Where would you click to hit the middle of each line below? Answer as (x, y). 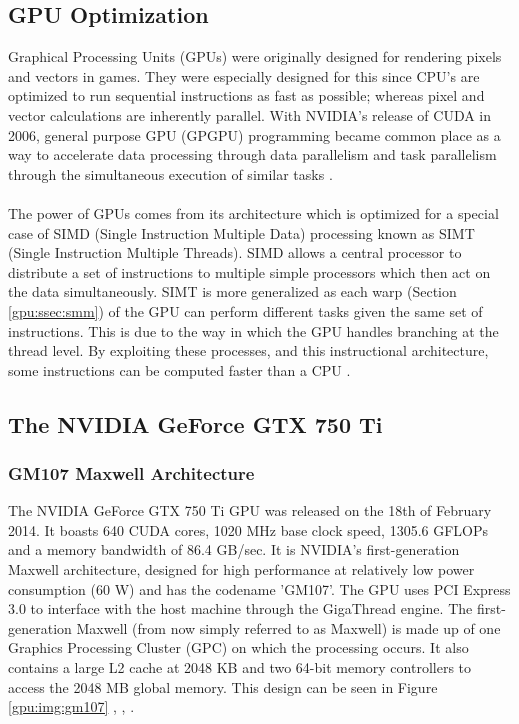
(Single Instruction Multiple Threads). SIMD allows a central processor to (235, 252)
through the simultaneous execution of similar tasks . (170, 173)
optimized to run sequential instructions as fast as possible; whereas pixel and (246, 95)
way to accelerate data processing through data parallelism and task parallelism (252, 154)
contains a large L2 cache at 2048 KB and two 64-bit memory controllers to (240, 667)
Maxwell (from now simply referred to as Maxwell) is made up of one (288, 627)
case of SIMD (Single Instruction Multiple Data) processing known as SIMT (241, 232)
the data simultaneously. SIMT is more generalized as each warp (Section (232, 291)
